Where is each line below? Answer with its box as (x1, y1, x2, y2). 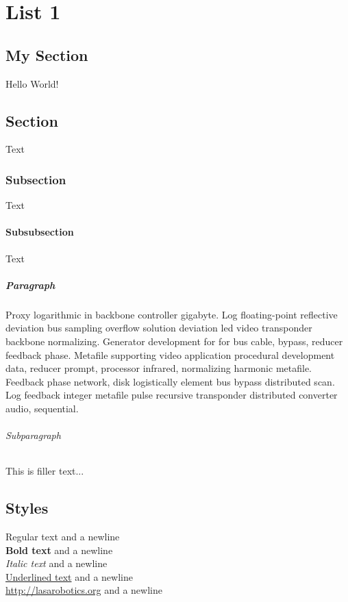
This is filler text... (5, 464, 84, 478)
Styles (5, 497, 49, 518)
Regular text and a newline (5, 529, 120, 544)
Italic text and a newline (5, 556, 108, 570)
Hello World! (5, 76, 59, 90)
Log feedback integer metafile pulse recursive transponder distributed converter (5, 388, 338, 402)
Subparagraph (5, 428, 61, 442)
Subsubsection (5, 225, 74, 239)
